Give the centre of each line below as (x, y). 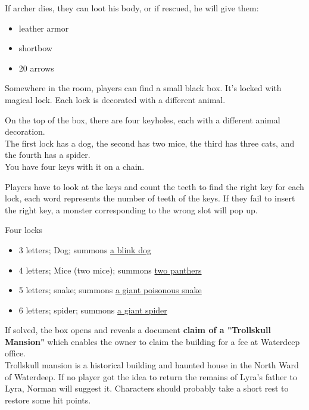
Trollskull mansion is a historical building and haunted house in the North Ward (152, 365)
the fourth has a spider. (48, 155)
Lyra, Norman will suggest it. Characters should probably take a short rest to (147, 388)
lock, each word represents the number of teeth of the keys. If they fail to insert (150, 198)
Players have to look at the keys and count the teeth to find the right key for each (154, 186)
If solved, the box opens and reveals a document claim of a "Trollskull (138, 330)
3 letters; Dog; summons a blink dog (85, 249)
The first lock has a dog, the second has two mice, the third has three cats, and (150, 143)
